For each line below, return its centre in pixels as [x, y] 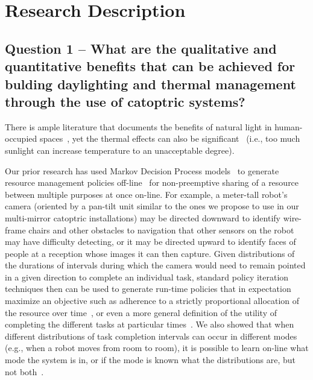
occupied [21, 138]
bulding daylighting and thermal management [150, 84]
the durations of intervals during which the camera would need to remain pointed [155, 265]
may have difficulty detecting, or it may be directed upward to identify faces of [150, 242]
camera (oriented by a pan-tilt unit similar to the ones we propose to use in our [152, 206]
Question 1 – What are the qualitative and [141, 48]
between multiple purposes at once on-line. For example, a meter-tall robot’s [146, 194]
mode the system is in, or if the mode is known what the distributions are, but [150, 360]
